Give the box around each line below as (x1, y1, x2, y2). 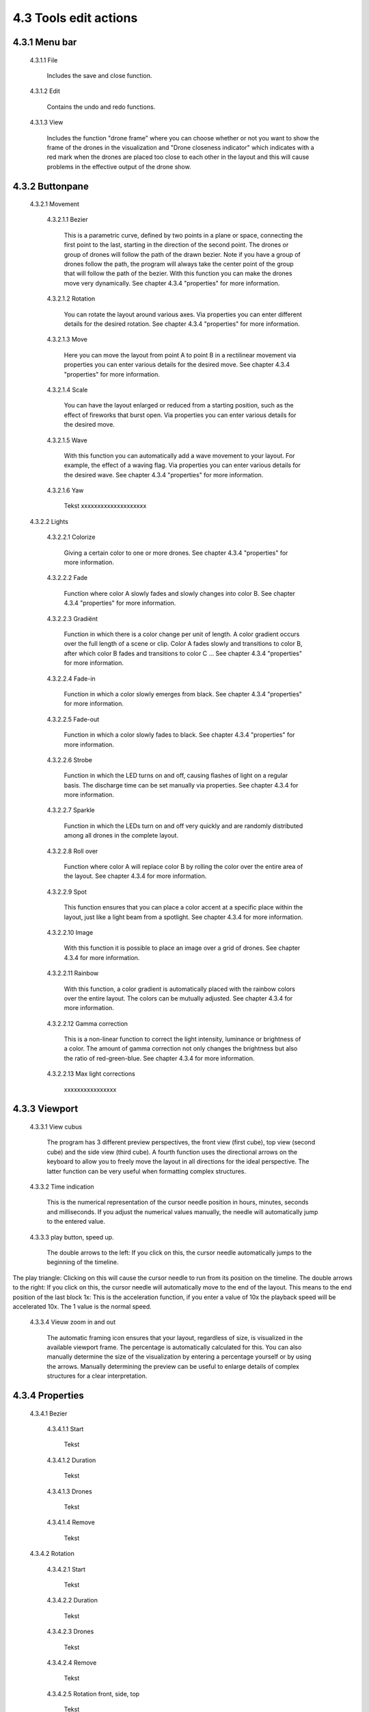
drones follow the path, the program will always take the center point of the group (64, 260, 294, 268)
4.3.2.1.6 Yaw (46, 486, 84, 494)
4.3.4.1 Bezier (29, 1409, 68, 1418)
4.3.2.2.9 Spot (46, 888, 87, 896)
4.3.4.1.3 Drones (46, 1487, 92, 1496)
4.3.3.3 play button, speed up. (29, 1233, 114, 1241)
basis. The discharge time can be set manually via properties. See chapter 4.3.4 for (64, 781, 299, 789)
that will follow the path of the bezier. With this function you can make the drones (64, 269, 292, 277)
